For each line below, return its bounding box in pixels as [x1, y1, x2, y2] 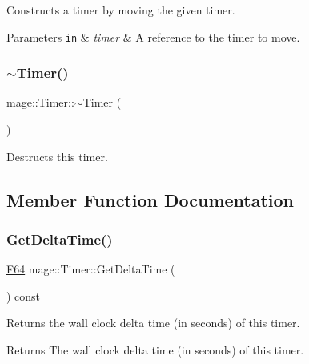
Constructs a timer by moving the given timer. [6, 2, 235, 18]
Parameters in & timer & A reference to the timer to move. [6, 28, 300, 45]
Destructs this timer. [6, 148, 108, 164]
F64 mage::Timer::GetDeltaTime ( [6, 261, 175, 277]
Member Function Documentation [6, 187, 295, 212]
